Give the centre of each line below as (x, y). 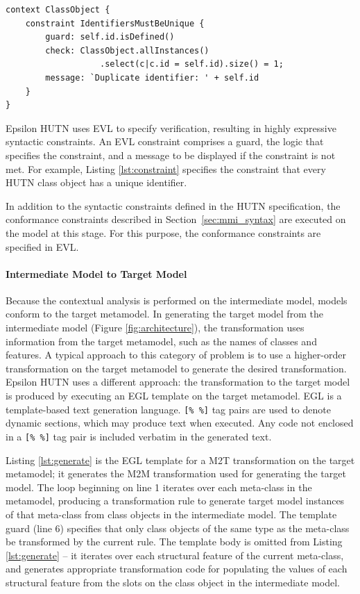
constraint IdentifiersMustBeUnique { (115, 23)
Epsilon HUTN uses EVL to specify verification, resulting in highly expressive (171, 127)
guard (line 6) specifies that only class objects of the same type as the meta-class (178, 528)
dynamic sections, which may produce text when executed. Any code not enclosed (180, 423)
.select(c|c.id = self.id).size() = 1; (192, 64)
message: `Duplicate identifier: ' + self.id (152, 77)
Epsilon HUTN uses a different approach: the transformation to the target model (178, 382)
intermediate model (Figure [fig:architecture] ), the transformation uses (155, 328)
